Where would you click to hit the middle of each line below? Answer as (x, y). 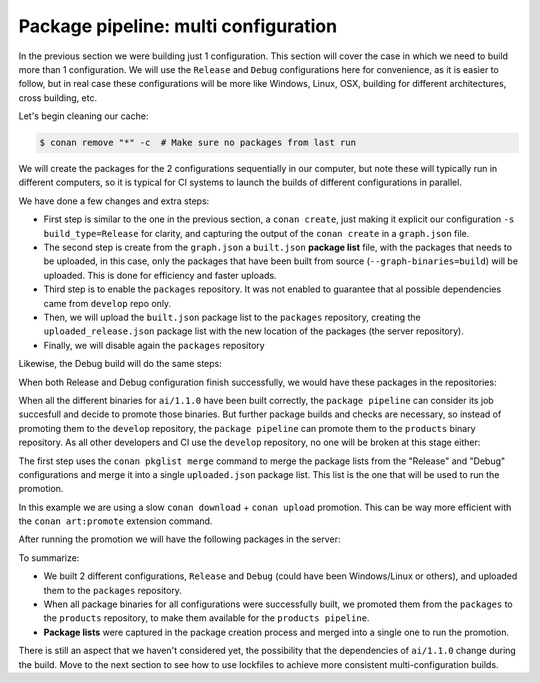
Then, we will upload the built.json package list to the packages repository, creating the (232, 317)
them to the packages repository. (112, 590)
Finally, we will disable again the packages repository (154, 345)
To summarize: (49, 557)
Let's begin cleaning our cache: (83, 116)
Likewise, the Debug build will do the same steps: (120, 364)
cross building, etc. (58, 97)
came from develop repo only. (107, 303)
